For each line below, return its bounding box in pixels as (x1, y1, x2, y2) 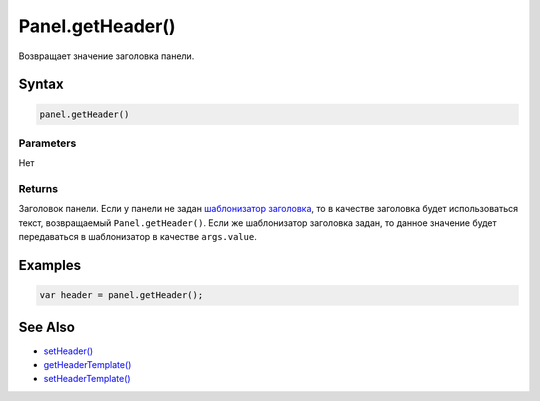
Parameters (18, 136, 77, 150)
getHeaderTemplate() (43, 359, 132, 371)
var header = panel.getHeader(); (39, 290, 204, 301)
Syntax (18, 76, 64, 93)
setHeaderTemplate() (43, 373, 131, 385)
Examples (18, 257, 82, 274)
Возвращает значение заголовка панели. (18, 50, 195, 62)
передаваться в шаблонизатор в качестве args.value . (18, 231, 257, 243)
